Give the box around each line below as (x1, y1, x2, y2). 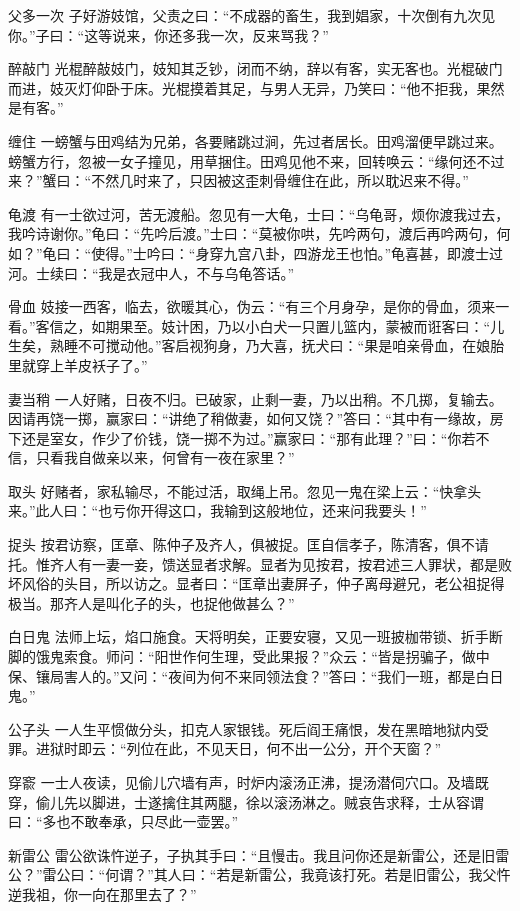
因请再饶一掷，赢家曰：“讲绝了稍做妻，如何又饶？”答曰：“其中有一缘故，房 (8, 408, 504, 429)
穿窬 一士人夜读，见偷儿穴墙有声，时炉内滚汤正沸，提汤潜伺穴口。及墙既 (8, 772, 489, 792)
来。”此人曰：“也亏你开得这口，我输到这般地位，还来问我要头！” (8, 500, 427, 521)
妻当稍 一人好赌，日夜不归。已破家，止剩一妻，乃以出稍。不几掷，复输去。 (8, 388, 503, 409)
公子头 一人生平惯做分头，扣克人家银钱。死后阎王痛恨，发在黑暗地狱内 (8, 718, 475, 739)
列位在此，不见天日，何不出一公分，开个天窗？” (126, 738, 442, 759)
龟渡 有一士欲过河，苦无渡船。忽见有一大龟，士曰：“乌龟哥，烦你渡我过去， (8, 203, 510, 224)
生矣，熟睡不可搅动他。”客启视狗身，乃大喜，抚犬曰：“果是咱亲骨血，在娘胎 (8, 335, 505, 356)
